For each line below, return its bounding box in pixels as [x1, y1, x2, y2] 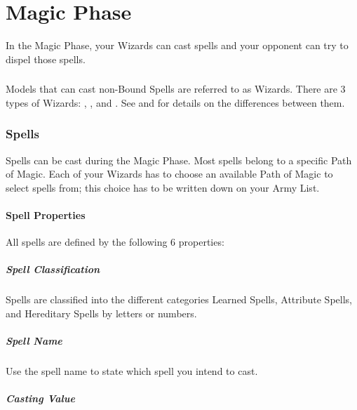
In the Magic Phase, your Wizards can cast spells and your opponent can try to [6, 38, 349, 53]
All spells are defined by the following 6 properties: [6, 234, 224, 249]
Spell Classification [6, 262, 100, 277]
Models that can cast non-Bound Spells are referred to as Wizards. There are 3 [6, 81, 346, 96]
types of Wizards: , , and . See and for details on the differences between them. [6, 95, 345, 110]
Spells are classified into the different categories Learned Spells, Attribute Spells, [6, 292, 352, 307]
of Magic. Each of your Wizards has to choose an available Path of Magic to [6, 166, 333, 181]
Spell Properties [6, 208, 86, 223]
